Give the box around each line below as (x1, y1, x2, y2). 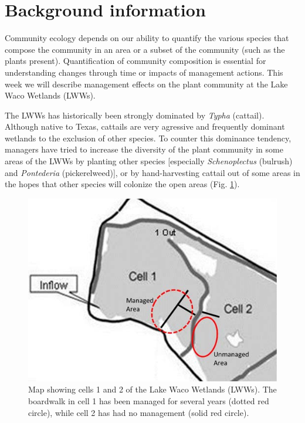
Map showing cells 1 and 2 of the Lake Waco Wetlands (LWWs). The (28, 383, 277, 395)
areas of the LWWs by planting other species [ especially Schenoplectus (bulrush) (5, 155, 293, 167)
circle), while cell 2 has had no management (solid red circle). (28, 406, 249, 418)
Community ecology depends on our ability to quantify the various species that (5, 32, 289, 44)
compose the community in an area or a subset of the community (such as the (5, 43, 285, 55)
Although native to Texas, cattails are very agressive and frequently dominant (5, 120, 285, 133)
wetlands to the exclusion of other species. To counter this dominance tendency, (5, 131, 292, 144)
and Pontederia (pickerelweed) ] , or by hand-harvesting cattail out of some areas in (5, 166, 300, 178)
